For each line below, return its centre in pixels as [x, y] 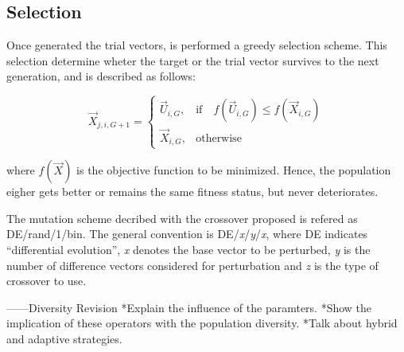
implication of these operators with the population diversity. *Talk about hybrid [202, 323]
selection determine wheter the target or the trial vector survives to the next [193, 60]
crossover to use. [47, 281]
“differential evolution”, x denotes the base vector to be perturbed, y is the [188, 250]
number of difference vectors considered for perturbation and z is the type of [192, 265]
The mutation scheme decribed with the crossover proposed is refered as [182, 218]
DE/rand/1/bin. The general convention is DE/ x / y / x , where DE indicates [187, 234]
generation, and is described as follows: [101, 76]
